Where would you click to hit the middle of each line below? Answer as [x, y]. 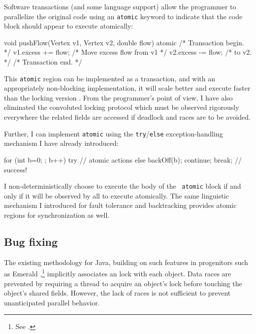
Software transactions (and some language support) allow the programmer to [120, 6]
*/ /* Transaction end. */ [43, 62]
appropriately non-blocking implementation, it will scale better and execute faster [127, 88]
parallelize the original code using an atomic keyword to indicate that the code [123, 16]
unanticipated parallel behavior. [52, 302]
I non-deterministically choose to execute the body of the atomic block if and [123, 186]
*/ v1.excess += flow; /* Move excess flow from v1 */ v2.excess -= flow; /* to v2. [128, 52]
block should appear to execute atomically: [69, 26]
